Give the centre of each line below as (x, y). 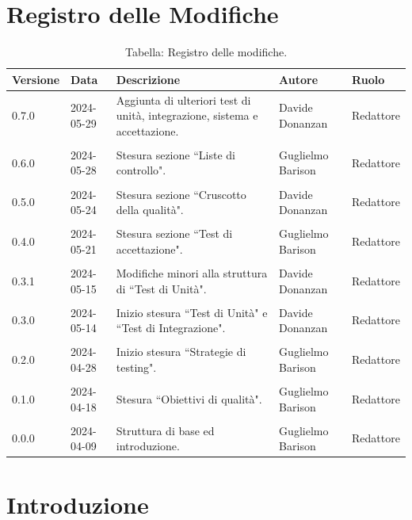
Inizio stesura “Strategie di (181, 352)
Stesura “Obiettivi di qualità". (189, 398)
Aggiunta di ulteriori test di (183, 99)
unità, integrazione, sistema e (187, 115)
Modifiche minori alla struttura (192, 272)
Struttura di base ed (165, 430)
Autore (299, 79)
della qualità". (150, 210)
